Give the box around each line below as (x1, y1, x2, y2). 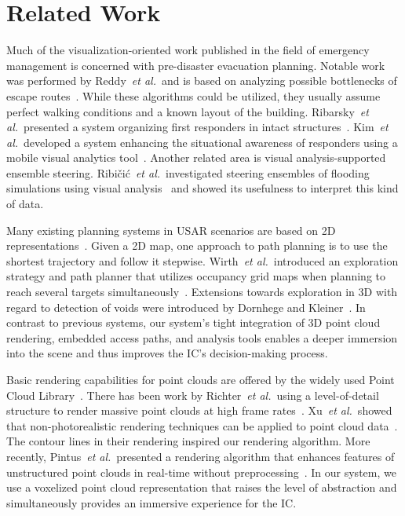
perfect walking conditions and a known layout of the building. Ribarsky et (6, 103, 369, 119)
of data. (6, 196, 44, 212)
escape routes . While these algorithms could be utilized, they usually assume (6, 87, 381, 104)
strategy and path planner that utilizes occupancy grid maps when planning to (6, 268, 386, 284)
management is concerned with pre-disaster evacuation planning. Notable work (6, 57, 385, 73)
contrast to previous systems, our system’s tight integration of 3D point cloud (6, 314, 381, 331)
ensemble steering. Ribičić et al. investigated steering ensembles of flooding (6, 164, 370, 181)
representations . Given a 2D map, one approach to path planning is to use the (6, 237, 388, 254)
